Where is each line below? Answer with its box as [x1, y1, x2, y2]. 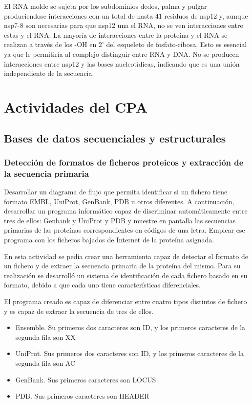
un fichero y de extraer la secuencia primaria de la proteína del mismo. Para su [4, 261, 241, 271]
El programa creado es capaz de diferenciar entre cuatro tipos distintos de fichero [4, 296, 247, 306]
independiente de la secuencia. [4, 68, 94, 78]
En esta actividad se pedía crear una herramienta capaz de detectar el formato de [4, 251, 248, 261]
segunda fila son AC [15, 357, 76, 368]
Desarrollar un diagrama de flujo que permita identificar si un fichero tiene [4, 187, 228, 197]
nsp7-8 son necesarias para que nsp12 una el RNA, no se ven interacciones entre [4, 20, 243, 30]
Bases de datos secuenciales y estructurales [4, 130, 226, 145]
